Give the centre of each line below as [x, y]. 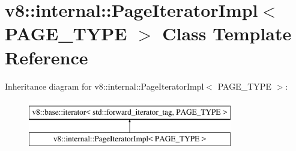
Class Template [227, 33]
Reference [47, 57]
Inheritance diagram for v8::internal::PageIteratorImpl [104, 86]
